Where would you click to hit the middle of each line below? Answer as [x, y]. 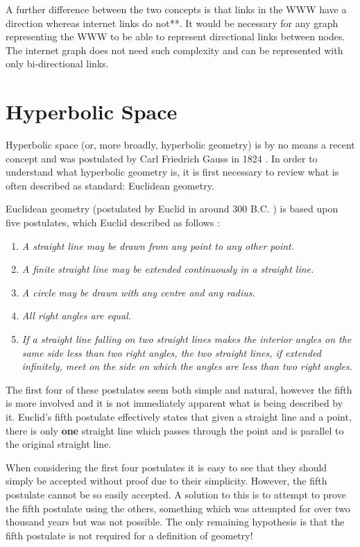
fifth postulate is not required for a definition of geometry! [129, 535]
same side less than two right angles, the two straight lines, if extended [172, 352]
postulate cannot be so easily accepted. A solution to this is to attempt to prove [176, 494]
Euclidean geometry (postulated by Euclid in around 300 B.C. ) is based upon [172, 209]
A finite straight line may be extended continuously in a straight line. [168, 269]
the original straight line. [59, 444]
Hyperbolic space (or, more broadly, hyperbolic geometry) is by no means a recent [180, 145]
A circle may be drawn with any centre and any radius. [138, 292]
